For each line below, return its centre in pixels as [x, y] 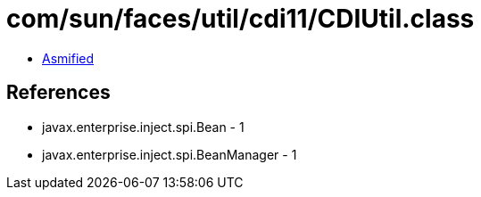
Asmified [68, 58]
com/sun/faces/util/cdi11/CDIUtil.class [240, 19]
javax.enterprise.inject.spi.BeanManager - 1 [170, 154]
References [58, 93]
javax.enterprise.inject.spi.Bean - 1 [143, 127]
